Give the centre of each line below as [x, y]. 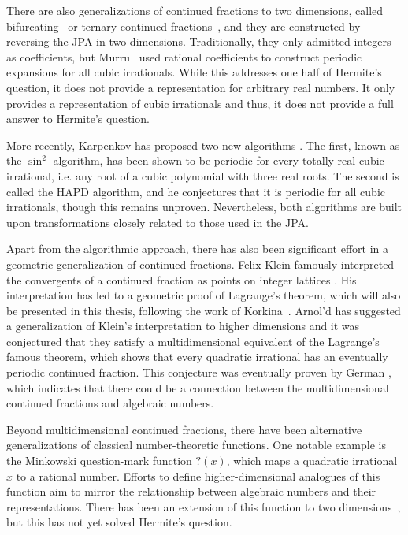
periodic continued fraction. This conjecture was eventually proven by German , [199, 372]
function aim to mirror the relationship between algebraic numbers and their [191, 491]
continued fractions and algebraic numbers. [110, 403]
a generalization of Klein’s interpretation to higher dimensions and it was [183, 326]
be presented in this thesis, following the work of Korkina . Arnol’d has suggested [204, 310]
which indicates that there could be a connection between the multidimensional [198, 387]
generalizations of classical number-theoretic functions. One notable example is [196, 445]
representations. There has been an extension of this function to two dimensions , [204, 506]
